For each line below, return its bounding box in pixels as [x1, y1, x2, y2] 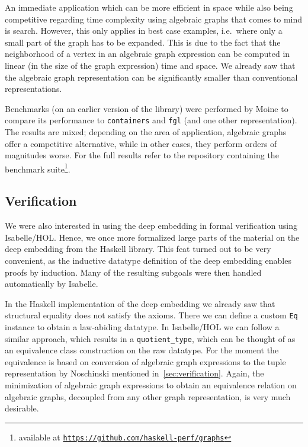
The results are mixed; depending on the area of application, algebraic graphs [5, 126, 287, 138]
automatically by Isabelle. [5, 277, 98, 290]
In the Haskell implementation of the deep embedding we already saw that [5, 297, 275, 309]
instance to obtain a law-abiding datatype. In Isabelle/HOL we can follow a [5, 321, 280, 333]
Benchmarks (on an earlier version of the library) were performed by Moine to [5, 102, 288, 114]
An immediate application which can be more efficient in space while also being [5, 1, 293, 13]
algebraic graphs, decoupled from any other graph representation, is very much [5, 390, 291, 403]
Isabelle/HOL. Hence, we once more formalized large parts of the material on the [5, 231, 300, 243]
